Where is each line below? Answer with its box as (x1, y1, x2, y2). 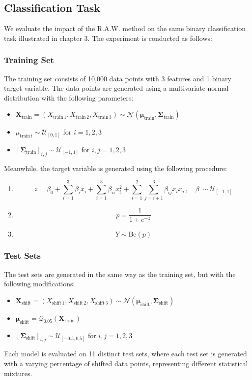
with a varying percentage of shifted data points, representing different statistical (4, 358, 248, 369)
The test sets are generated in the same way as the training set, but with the (4, 269, 236, 279)
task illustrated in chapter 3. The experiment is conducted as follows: (4, 33, 212, 43)
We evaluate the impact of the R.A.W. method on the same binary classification (4, 23, 246, 34)
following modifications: (4, 278, 75, 289)
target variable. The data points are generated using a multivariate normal (4, 83, 229, 93)
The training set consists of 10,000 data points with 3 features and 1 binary (4, 73, 231, 83)
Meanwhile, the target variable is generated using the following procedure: (4, 163, 227, 173)
